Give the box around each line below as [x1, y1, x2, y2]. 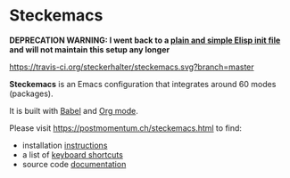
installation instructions [21, 140, 108, 150]
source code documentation [21, 158, 127, 169]
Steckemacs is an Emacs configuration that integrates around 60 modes [9, 78, 277, 89]
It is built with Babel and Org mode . [9, 105, 138, 116]
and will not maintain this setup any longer [9, 44, 170, 54]
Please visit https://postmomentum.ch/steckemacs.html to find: [9, 122, 243, 133]
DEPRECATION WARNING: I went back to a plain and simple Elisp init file [9, 35, 281, 45]
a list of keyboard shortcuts [21, 149, 123, 160]
